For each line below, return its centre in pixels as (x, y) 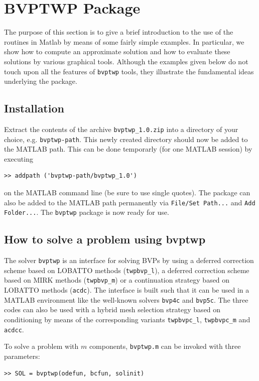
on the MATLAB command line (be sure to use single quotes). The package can (127, 193)
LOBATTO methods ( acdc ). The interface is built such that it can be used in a (127, 290)
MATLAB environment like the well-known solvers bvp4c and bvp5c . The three (126, 299)
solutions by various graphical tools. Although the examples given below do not (126, 61)
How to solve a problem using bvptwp (105, 239)
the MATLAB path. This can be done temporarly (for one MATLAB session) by (128, 149)
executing (19, 158)
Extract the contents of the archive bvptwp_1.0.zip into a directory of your (121, 129)
